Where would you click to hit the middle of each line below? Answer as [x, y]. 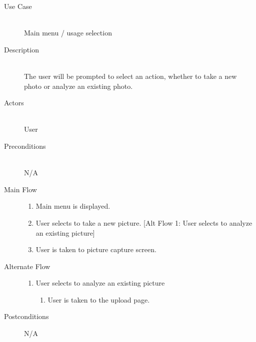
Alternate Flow [27, 266]
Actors [14, 103]
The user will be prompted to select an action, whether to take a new [130, 76]
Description [21, 49]
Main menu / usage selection [68, 33]
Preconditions [25, 146]
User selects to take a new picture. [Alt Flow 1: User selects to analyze [144, 222]
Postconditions [26, 316]
